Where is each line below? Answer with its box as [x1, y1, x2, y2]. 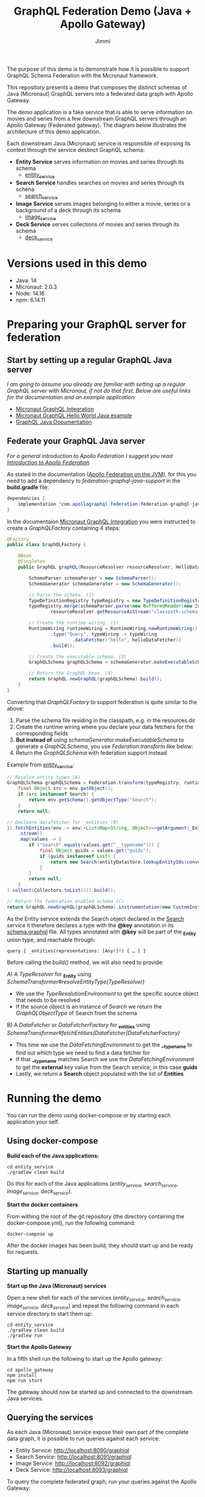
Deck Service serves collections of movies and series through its [15, 221, 180, 228]
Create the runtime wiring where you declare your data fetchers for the [15, 723, 193, 730]
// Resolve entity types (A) [7, 774, 81, 780]
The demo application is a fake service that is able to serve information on [7, 108, 193, 115]
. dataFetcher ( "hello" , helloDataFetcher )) [72, 637, 182, 643]
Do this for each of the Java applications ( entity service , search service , [7, 1180, 179, 1189]
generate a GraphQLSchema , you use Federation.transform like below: [15, 742, 193, 750]
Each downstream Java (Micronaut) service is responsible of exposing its [7, 139, 191, 147]
